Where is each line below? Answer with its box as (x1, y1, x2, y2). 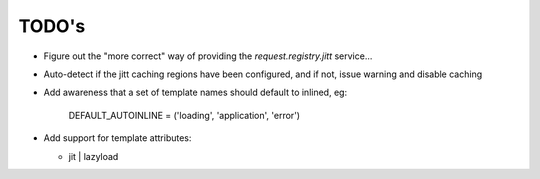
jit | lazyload (68, 150, 119, 162)
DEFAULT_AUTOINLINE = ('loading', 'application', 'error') (68, 109, 300, 121)
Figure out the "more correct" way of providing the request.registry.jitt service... (43, 50, 373, 62)
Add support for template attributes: (43, 132, 192, 144)
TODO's (18, 15, 86, 37)
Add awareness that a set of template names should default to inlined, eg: (43, 86, 348, 99)
